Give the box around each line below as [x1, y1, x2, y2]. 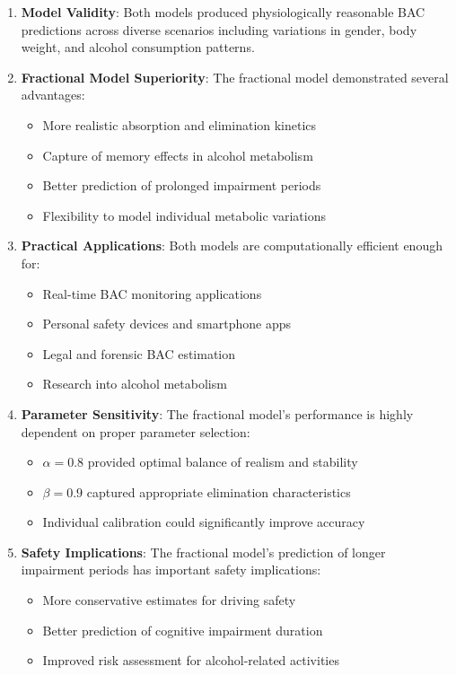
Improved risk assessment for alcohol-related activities [42, 651, 339, 670]
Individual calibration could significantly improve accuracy [42, 513, 365, 531]
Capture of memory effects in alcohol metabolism [42, 145, 313, 164]
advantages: [21, 85, 85, 104]
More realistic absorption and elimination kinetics [42, 115, 317, 134]
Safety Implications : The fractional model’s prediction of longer [21, 542, 386, 561]
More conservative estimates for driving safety [42, 591, 296, 609]
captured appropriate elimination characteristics [86, 482, 351, 501]
